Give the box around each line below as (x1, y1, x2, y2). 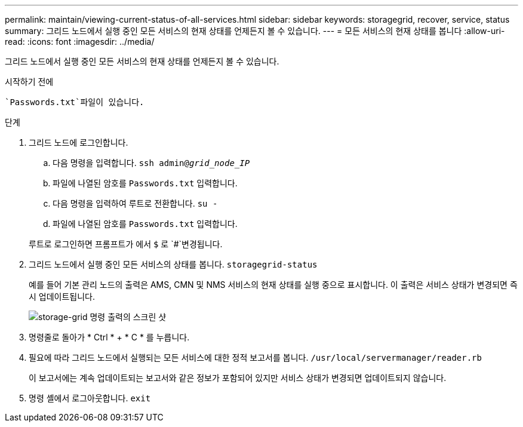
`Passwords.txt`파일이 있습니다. (5, 97, 144, 107)
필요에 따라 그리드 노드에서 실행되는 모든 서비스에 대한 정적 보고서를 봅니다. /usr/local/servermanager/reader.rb (29, 352, 482, 363)
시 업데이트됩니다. (29, 291, 96, 302)
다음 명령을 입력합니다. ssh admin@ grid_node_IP (53, 158, 250, 168)
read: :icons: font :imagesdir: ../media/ (5, 36, 155, 47)
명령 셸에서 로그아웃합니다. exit (29, 393, 151, 403)
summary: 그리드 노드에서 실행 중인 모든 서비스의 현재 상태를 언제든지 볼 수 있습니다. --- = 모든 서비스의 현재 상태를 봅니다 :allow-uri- (5, 26, 505, 36)
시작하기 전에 (5, 76, 54, 87)
